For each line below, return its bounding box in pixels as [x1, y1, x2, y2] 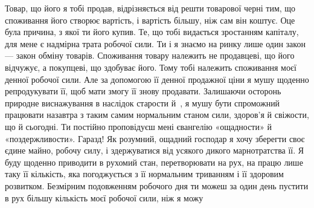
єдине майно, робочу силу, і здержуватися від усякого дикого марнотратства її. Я [5, 144, 304, 157]
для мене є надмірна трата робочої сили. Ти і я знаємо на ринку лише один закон [5, 37, 306, 50]
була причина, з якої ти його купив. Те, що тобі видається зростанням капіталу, [5, 25, 299, 38]
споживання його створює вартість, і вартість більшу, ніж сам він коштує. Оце [5, 13, 295, 26]
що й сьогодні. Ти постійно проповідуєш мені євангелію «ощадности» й [5, 120, 272, 132]
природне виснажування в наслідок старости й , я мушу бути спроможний [5, 96, 280, 109]
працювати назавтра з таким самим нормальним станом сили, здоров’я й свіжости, [5, 108, 309, 121]
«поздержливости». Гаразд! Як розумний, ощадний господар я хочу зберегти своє [5, 132, 305, 145]
